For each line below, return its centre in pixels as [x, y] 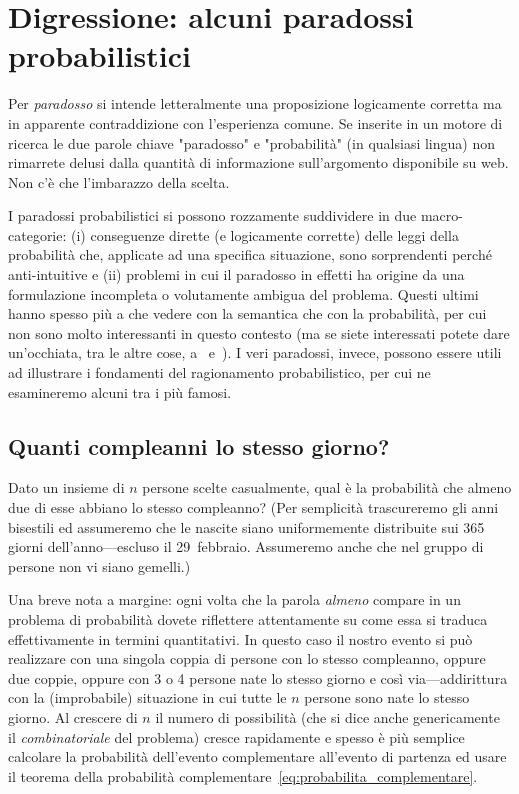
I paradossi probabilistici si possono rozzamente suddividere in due [212, 215]
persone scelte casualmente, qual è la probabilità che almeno [327, 487]
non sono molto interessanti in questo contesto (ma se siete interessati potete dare [259, 332]
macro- [441, 215]
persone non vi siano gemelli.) [99, 565]
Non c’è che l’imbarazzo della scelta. [119, 181]
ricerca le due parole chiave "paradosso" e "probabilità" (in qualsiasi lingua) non [251, 142]
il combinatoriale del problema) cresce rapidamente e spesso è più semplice [236, 736]
